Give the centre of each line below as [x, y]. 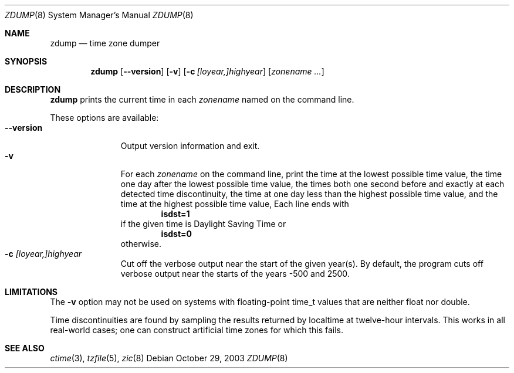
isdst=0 [176, 234]
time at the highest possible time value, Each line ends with [235, 204]
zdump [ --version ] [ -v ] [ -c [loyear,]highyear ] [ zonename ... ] [207, 71]
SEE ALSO [25, 348]
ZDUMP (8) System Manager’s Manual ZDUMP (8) [99, 15]
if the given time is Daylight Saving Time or [203, 224]
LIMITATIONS [31, 292]
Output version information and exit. [190, 146]
